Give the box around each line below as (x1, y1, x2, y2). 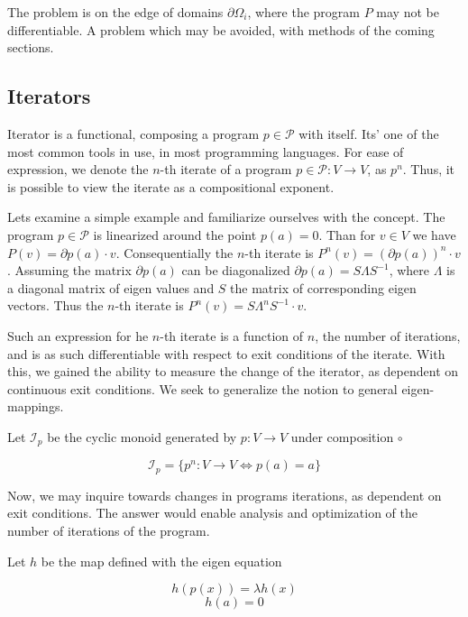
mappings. (7, 397, 64, 416)
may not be (376, 3, 439, 21)
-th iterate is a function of (160, 326, 304, 345)
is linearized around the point (93, 225, 257, 244)
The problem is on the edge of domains (7, 3, 224, 21)
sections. (7, 38, 54, 57)
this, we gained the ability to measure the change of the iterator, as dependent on (7, 362, 459, 381)
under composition (290, 427, 394, 446)
